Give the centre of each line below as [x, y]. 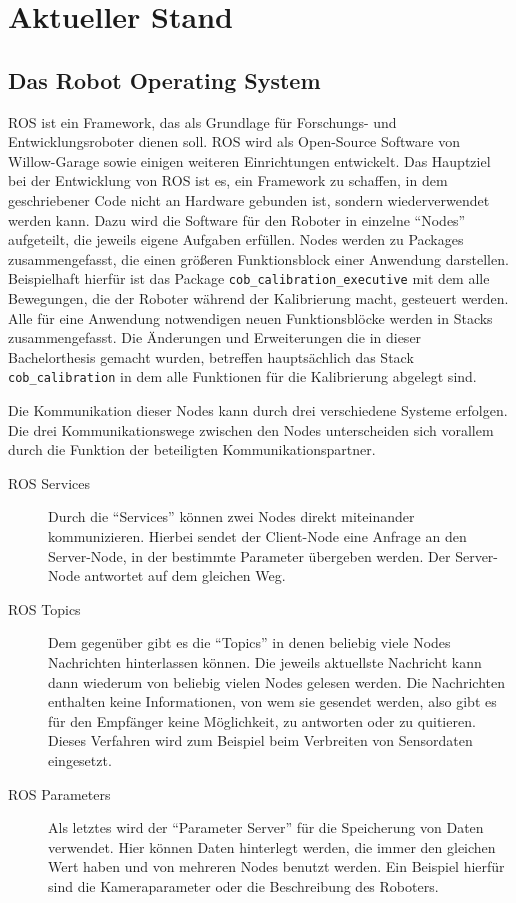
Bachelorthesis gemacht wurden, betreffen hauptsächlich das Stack [211, 356]
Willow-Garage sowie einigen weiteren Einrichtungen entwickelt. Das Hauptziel [249, 160]
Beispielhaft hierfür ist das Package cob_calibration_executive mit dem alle [249, 278]
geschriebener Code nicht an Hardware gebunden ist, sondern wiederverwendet [249, 199]
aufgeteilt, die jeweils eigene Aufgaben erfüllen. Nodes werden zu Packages [236, 239]
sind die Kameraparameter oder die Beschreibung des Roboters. [243, 885]
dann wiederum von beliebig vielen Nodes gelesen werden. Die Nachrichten [277, 681]
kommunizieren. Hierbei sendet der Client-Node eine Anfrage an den [257, 535]
